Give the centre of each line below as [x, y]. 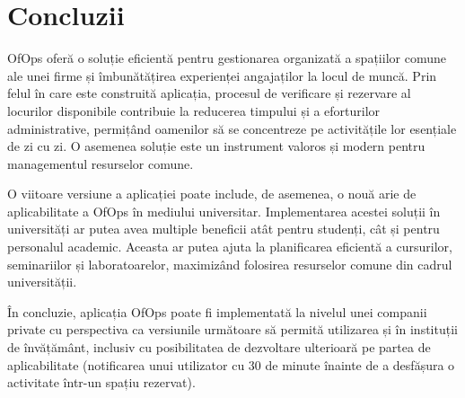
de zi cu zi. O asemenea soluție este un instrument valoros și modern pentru [216, 146]
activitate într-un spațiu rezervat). [101, 382]
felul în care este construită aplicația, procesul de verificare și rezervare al [209, 93]
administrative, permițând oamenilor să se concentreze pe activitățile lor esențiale [232, 128]
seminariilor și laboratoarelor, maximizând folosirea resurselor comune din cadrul [230, 264]
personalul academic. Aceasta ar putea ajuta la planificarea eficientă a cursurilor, [230, 247]
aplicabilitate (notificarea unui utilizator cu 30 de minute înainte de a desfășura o [231, 364]
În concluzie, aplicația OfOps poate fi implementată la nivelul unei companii [217, 311]
